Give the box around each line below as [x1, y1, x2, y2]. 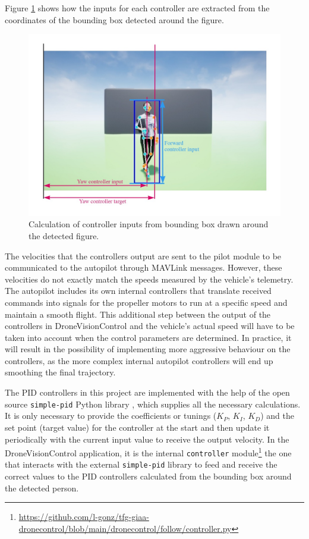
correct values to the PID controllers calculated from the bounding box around [5, 470, 292, 482]
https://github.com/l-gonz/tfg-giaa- [18, 510, 149, 523]
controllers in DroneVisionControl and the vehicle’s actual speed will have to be [5, 319, 295, 332]
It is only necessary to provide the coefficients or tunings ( [5, 409, 217, 422]
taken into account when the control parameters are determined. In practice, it [5, 331, 292, 343]
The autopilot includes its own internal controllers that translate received [5, 284, 272, 297]
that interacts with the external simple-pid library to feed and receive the [5, 458, 278, 471]
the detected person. [5, 481, 79, 494]
